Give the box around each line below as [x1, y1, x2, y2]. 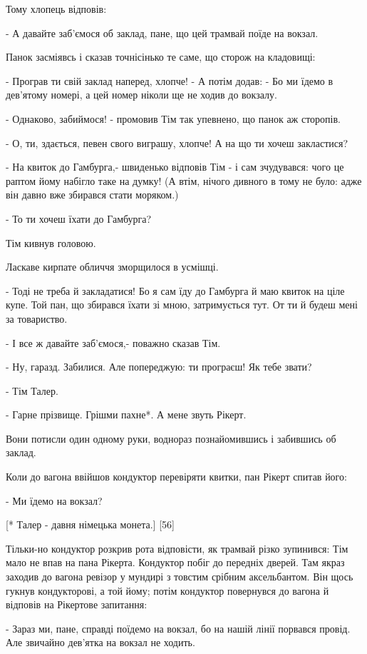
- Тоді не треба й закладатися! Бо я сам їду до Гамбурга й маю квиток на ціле [6, 283, 345, 298]
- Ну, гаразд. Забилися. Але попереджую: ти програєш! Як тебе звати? [6, 359, 312, 374]
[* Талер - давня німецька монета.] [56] [6, 517, 175, 532]
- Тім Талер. [6, 383, 58, 398]
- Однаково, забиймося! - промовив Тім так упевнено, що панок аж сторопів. [6, 111, 341, 126]
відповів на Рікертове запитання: [6, 597, 148, 612]
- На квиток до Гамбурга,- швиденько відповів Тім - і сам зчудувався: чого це [6, 159, 344, 174]
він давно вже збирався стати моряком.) [6, 187, 179, 202]
